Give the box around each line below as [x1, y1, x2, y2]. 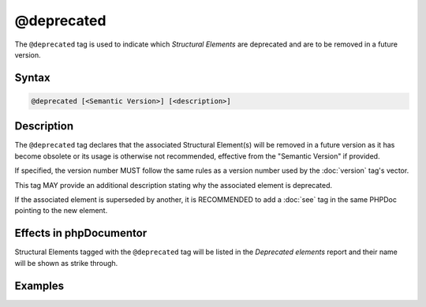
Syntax [14, 71, 50, 84]
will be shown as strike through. [14, 258, 118, 268]
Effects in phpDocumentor [14, 227, 148, 240]
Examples [14, 279, 65, 292]
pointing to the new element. [14, 206, 108, 215]
